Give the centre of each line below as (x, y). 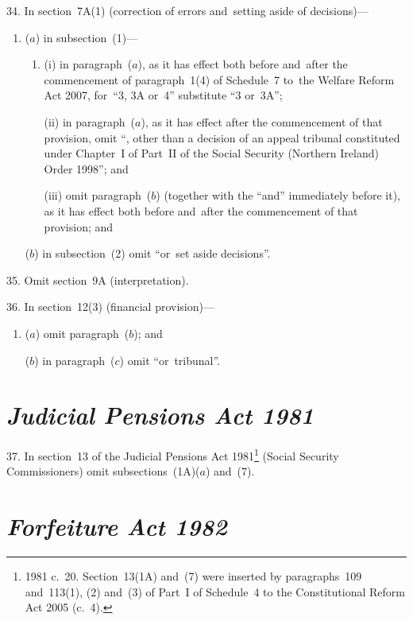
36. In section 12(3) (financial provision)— (110, 307)
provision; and (79, 226)
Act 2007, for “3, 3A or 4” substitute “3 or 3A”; (163, 95)
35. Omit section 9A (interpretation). (98, 279)
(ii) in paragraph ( (90, 121)
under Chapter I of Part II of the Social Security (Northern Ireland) (211, 153)
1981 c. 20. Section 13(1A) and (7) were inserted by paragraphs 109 (193, 576)
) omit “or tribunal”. (170, 360)
